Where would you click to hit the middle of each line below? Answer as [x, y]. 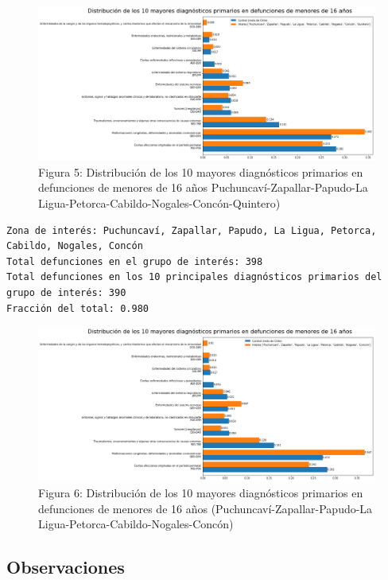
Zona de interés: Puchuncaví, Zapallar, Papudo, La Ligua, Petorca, [192, 230]
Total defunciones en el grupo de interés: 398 [135, 261]
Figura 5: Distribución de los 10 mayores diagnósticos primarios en [201, 171]
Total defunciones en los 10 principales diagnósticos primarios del [194, 277]
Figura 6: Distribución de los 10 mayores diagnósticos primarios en [201, 492]
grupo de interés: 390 [66, 292]
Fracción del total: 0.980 [78, 308]
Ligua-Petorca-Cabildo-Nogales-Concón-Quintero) [159, 202]
